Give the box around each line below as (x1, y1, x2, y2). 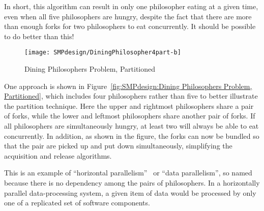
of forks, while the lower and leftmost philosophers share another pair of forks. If (4, 110, 255, 121)
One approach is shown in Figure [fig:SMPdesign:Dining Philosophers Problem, (4, 80, 252, 91)
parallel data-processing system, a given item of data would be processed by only (4, 187, 256, 198)
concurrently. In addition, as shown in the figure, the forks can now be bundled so (4, 130, 259, 141)
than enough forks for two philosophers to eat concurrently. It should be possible (4, 21, 256, 32)
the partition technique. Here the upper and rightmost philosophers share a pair (4, 100, 254, 111)
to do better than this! (4, 31, 74, 41)
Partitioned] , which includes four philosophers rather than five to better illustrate (4, 91, 258, 101)
